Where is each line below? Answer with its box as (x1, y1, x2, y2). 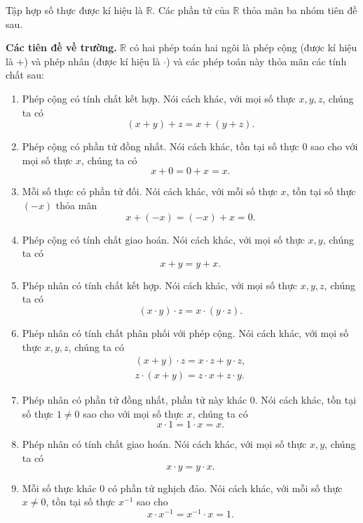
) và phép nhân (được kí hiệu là (24, 53, 160, 68)
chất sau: (6, 67, 44, 82)
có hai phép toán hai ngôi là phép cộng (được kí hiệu (129, 40, 357, 55)
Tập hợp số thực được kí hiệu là (6, 3, 143, 17)
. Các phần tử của (152, 3, 230, 17)
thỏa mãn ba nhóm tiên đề (242, 3, 357, 17)
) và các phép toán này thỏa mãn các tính (166, 53, 347, 68)
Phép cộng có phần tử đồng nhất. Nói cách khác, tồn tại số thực (22, 139, 299, 154)
